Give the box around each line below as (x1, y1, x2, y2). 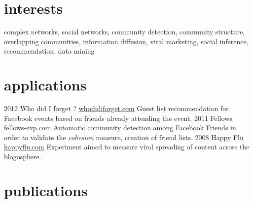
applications (4, 75, 87, 95)
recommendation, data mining (4, 46, 95, 56)
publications (4, 180, 88, 200)
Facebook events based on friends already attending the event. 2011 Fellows (4, 113, 232, 123)
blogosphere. (4, 151, 41, 161)
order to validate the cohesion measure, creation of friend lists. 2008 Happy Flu (4, 132, 244, 142)
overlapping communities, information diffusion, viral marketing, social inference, (4, 36, 249, 46)
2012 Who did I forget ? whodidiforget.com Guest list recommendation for (4, 103, 229, 114)
